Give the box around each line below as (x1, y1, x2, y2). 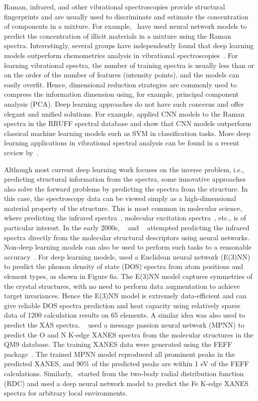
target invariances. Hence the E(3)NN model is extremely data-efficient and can (4, 290, 247, 301)
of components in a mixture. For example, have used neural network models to (4, 21, 247, 31)
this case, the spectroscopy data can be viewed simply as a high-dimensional (4, 193, 236, 203)
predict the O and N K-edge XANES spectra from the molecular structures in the (4, 329, 254, 339)
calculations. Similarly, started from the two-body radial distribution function (4, 368, 244, 378)
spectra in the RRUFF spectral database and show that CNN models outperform (4, 118, 252, 129)
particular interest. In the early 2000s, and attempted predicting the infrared (4, 222, 250, 233)
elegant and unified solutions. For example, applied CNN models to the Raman (4, 108, 245, 119)
